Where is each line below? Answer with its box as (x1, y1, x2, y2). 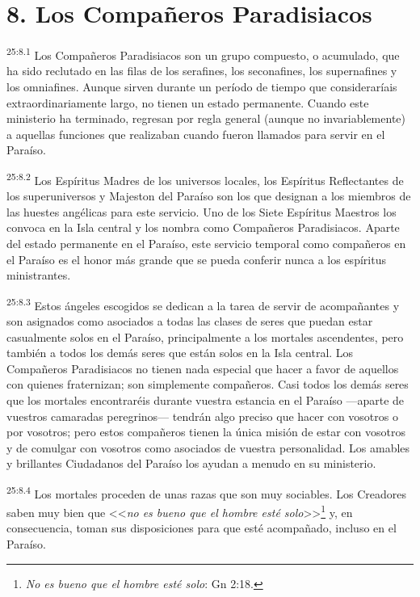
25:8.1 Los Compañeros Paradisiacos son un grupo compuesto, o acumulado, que (6, 44, 400, 63)
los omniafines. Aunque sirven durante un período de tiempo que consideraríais (6, 78, 397, 95)
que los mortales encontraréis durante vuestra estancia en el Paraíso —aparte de (6, 391, 405, 408)
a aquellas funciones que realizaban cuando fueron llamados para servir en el (6, 125, 385, 142)
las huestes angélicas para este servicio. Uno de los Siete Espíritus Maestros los (6, 203, 397, 220)
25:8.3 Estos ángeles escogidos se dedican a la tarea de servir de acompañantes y (6, 294, 400, 313)
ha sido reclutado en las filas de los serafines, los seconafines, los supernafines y (6, 62, 397, 79)
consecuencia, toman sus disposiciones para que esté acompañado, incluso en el (6, 519, 397, 536)
